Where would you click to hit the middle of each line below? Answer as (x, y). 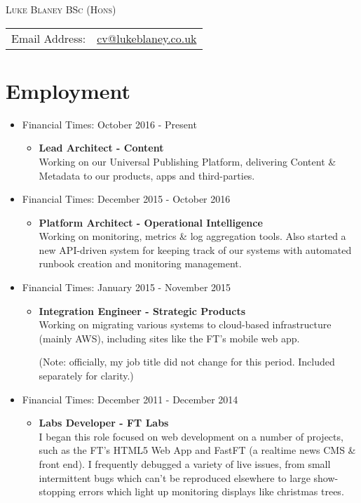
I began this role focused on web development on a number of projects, (191, 436)
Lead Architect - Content (101, 148)
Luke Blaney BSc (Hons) (61, 9)
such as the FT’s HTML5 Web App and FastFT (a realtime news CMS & (197, 450)
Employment (68, 90)
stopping (57, 491)
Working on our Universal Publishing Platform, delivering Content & (188, 161)
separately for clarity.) (86, 376)
